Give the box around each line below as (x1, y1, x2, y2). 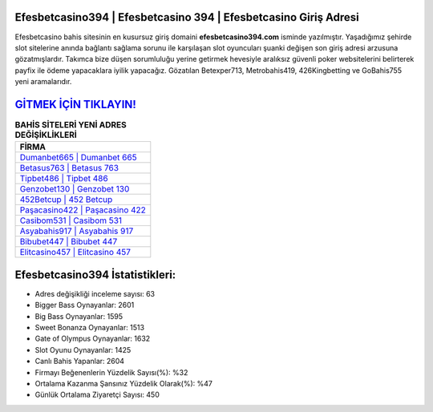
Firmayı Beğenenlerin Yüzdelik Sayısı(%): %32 (34, 367, 188, 377)
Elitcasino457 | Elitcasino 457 (19, 247, 132, 258)
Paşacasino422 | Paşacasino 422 (19, 204, 146, 216)
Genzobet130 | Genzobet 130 (19, 184, 130, 195)
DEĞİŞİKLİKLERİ (14, 129, 78, 140)
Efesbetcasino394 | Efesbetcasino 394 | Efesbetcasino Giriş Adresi (14, 10, 360, 24)
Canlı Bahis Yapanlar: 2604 (34, 357, 124, 366)
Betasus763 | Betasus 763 (19, 163, 119, 174)
